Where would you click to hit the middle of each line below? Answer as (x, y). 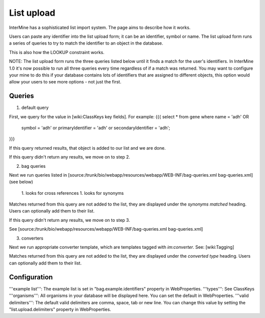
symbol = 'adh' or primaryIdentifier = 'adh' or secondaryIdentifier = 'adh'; (96, 128)
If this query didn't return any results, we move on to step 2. (69, 157)
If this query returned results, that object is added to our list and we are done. (87, 148)
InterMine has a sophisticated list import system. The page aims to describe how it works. (100, 27)
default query (35, 107)
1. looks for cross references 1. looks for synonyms (73, 193)
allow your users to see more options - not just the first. (65, 82)
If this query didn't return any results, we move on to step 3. (69, 220)
